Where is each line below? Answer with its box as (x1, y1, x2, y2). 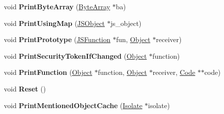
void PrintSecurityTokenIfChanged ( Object (4, 50, 147, 61)
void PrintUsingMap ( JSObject (4, 18, 105, 28)
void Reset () (4, 83, 46, 93)
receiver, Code (152, 67, 196, 77)
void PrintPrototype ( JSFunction (4, 34, 111, 45)
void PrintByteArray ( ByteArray (4, 1, 110, 11)
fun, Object (116, 34, 150, 45)
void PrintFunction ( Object (4, 67, 93, 77)
